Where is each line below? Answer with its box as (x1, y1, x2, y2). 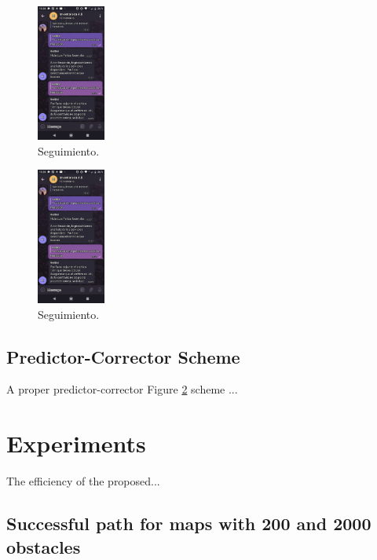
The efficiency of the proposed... (6, 473, 160, 489)
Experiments (6, 427, 146, 459)
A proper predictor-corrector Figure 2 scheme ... (6, 381, 238, 397)
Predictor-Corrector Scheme (6, 344, 240, 368)
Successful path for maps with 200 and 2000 (6, 511, 372, 536)
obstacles (6, 534, 81, 558)
